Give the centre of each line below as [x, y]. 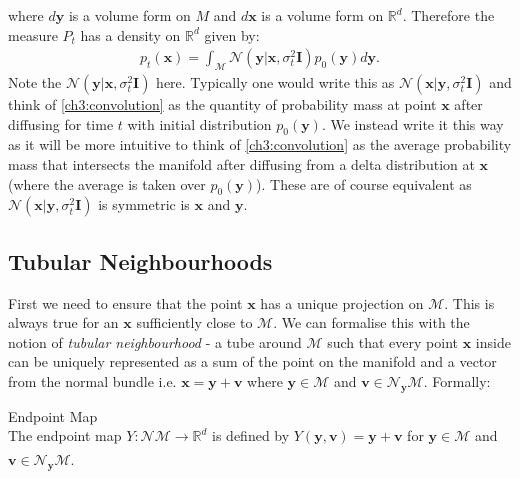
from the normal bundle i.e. [92, 380]
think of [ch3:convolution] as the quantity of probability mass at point [222, 104]
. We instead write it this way [412, 123]
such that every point [392, 341]
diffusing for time [61, 123]
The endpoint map [65, 435]
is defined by [251, 435]
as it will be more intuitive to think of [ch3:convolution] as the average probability [260, 144]
